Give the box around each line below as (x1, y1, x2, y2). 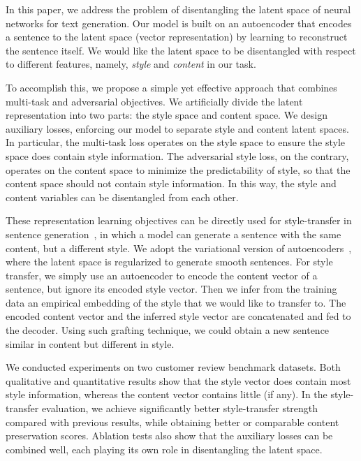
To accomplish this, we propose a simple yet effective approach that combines (6, 80, 337, 94)
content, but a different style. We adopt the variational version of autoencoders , (6, 240, 352, 255)
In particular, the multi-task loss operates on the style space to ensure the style (6, 135, 346, 149)
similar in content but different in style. (6, 336, 175, 351)
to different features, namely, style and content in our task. (6, 57, 256, 71)
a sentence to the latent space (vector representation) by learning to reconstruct (6, 29, 348, 44)
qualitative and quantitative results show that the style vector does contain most (6, 373, 351, 388)
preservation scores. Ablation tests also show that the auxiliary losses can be (6, 428, 333, 443)
